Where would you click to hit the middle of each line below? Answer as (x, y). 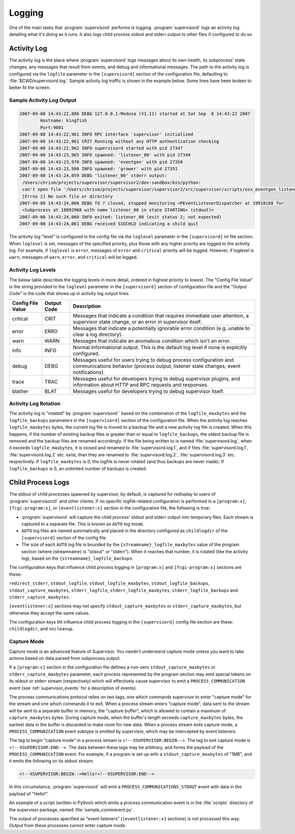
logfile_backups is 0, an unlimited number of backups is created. (78, 468)
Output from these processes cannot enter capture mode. (68, 826)
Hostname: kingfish (63, 121)
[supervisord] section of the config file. (64, 537)
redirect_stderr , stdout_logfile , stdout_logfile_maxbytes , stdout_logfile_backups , (109, 583)
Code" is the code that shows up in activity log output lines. (69, 294)
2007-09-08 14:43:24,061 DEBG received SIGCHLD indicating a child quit (109, 224)
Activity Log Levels (32, 270)
